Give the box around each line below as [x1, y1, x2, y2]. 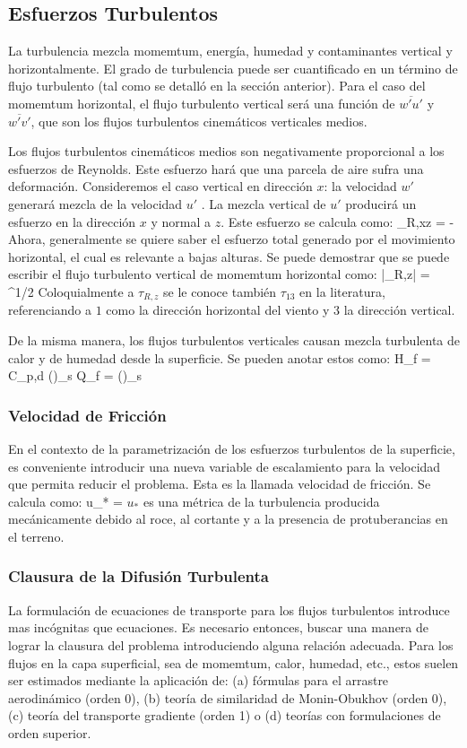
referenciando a [8, 300, 92, 319]
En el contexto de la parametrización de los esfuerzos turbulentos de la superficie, [8, 439, 455, 457]
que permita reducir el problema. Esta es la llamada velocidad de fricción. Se [8, 474, 431, 493]
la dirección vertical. [343, 300, 455, 319]
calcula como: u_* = [8, 491, 123, 510]
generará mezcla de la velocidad [8, 194, 183, 213]
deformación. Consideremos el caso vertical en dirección [8, 177, 313, 196]
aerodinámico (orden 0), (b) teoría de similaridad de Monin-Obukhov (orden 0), [8, 688, 447, 707]
